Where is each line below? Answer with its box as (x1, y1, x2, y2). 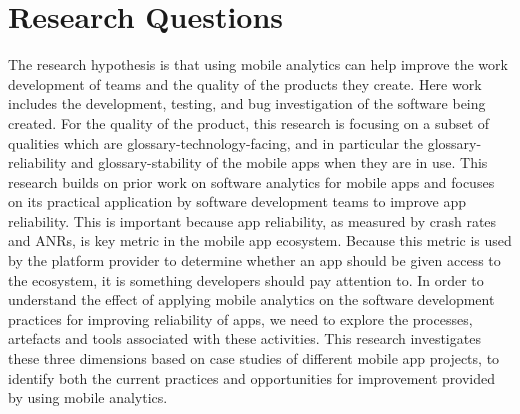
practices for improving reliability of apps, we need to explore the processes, (8, 308, 473, 329)
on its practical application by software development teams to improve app (8, 191, 467, 212)
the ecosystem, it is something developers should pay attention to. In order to (8, 269, 484, 290)
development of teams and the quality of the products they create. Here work (8, 73, 482, 94)
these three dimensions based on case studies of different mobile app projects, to (8, 348, 500, 369)
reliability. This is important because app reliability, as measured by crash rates (8, 210, 497, 231)
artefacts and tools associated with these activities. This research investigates (8, 328, 481, 349)
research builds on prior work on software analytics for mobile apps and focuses (8, 171, 495, 192)
